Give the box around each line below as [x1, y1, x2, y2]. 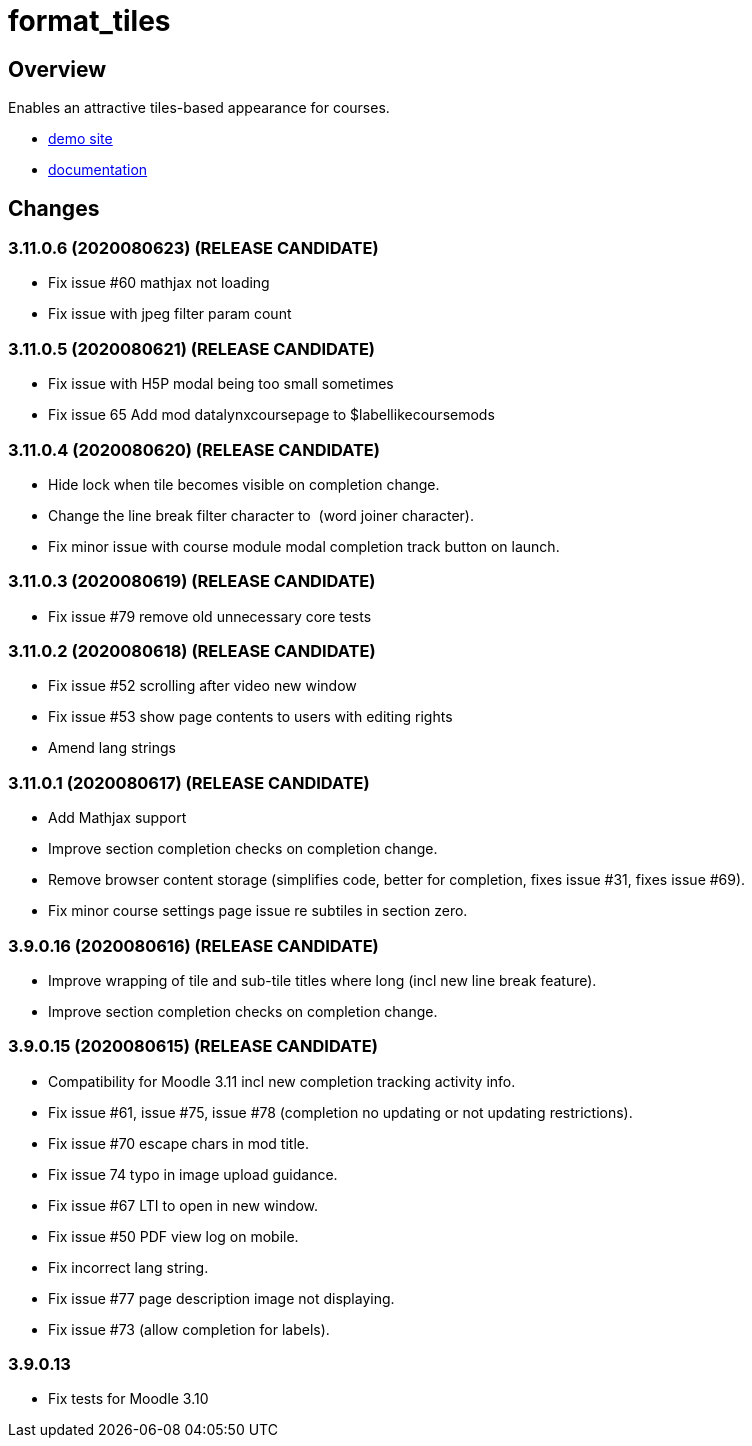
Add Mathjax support [48, 809, 187, 827]
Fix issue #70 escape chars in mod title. [48, 1134, 309, 1152]
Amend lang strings [48, 739, 176, 757]
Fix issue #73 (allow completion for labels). [48, 1320, 330, 1338]
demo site [48, 130, 113, 148]
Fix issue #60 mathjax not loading [48, 274, 270, 292]
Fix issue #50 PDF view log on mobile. [48, 1227, 299, 1245]
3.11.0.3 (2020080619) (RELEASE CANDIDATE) [8, 571, 376, 592]
